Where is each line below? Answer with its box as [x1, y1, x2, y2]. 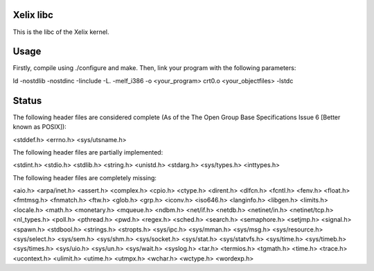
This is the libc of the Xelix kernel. [12, 28, 110, 36]
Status [12, 94, 42, 107]
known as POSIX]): [12, 123, 67, 131]
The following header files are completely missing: [12, 173, 157, 182]
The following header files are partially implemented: [12, 148, 163, 156]
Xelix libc [12, 9, 53, 21]
